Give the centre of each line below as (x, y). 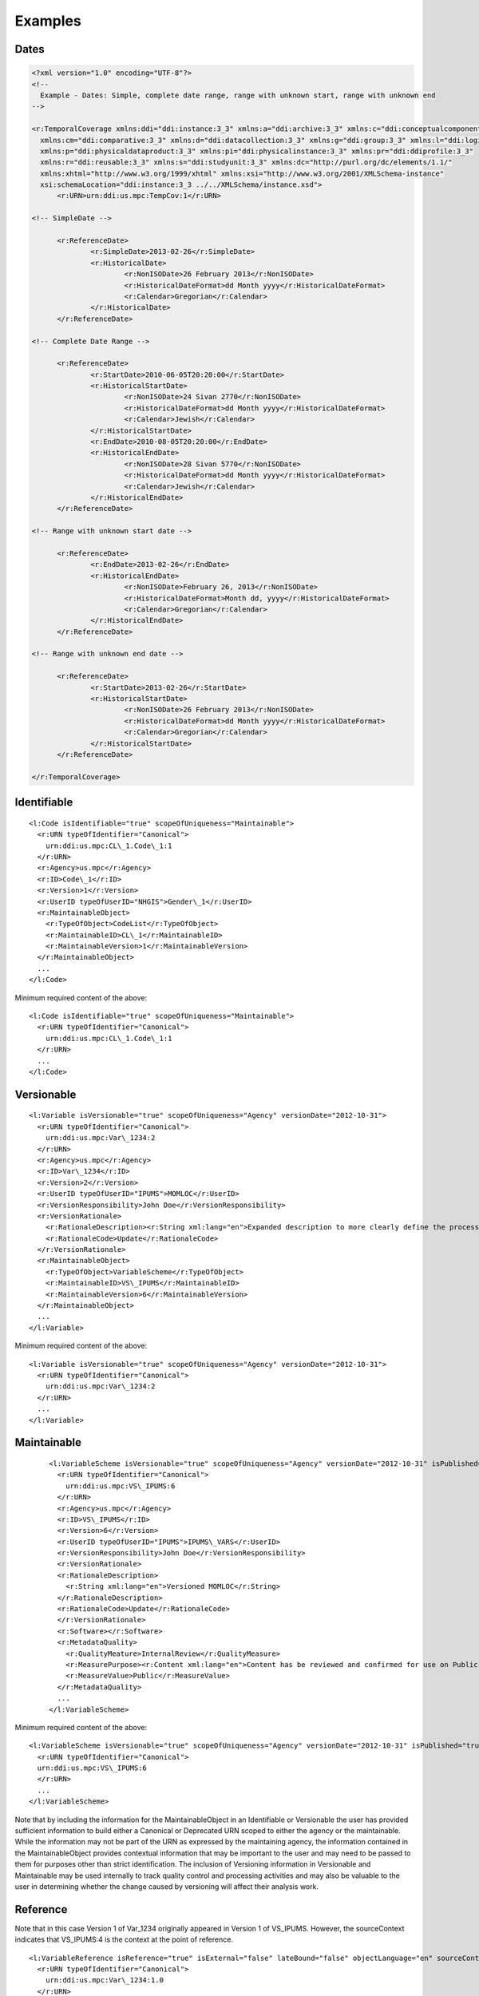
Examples (48, 21)
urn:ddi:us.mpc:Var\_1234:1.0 (104, 1980)
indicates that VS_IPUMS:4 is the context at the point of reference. (124, 1939)
